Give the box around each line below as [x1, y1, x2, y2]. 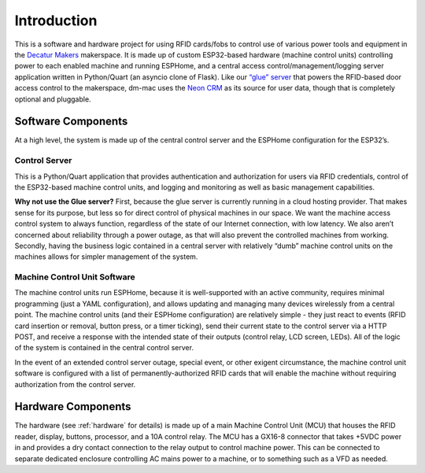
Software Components [14, 115, 128, 128]
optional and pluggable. [14, 94, 91, 104]
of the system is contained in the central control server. [14, 343, 194, 353]
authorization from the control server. [14, 379, 136, 389]
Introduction [14, 12, 98, 29]
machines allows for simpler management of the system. [14, 252, 198, 261]
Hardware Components [14, 400, 131, 413]
